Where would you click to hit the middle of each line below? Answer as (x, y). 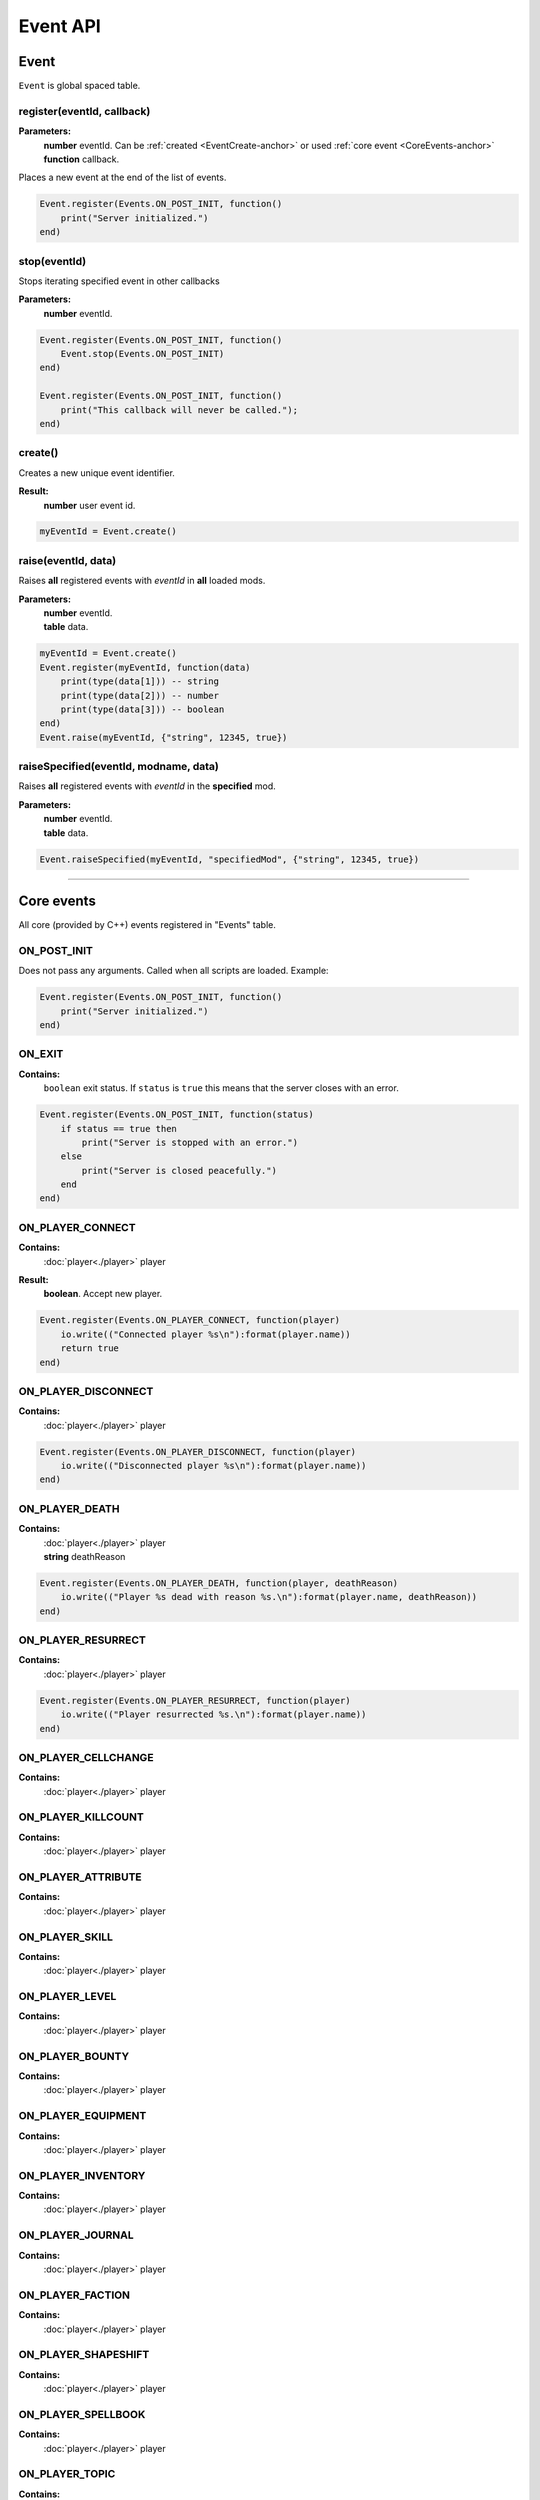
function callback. (81, 159)
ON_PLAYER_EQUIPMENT (82, 2116)
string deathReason (84, 1556)
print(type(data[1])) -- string (140, 681)
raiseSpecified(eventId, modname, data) (118, 767)
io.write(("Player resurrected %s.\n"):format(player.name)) (213, 1714)
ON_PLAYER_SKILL (66, 1937)
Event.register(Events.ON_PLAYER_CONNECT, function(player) (190, 1320)
